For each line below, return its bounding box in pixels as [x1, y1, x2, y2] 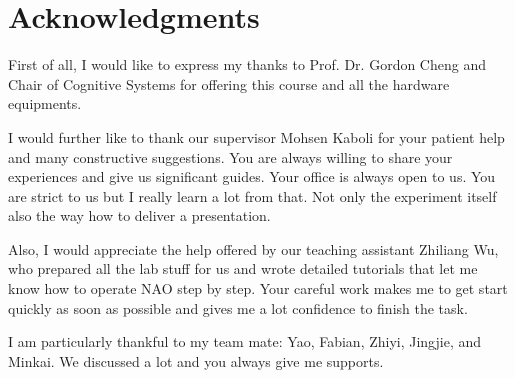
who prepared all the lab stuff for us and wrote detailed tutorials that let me [8, 258, 478, 279]
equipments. [8, 93, 82, 114]
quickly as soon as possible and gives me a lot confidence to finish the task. [8, 297, 468, 318]
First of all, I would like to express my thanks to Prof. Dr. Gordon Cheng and [8, 54, 486, 75]
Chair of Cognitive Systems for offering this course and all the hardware [8, 73, 450, 94]
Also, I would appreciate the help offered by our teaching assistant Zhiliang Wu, [8, 238, 499, 259]
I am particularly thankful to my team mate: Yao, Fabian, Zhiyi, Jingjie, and [8, 331, 482, 352]
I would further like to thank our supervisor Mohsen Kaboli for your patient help [8, 126, 505, 147]
